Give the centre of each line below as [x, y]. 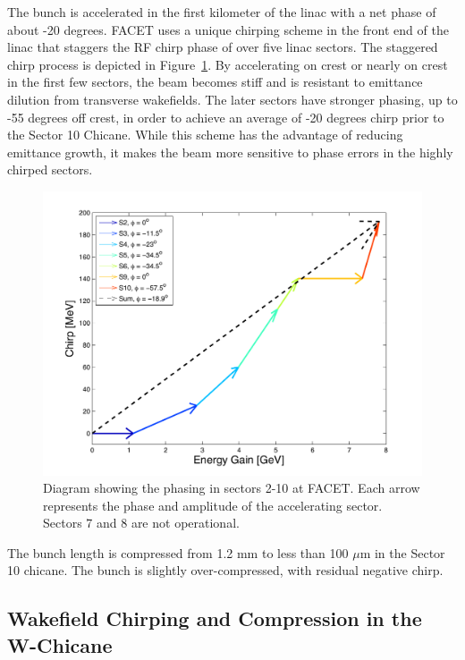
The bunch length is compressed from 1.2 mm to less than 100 [178, 552]
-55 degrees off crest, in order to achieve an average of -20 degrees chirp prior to [226, 117]
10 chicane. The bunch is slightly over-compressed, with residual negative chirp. [225, 570]
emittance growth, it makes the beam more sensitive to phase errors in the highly [230, 152]
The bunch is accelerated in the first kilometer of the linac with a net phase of [222, 12]
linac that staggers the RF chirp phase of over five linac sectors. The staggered [223, 47]
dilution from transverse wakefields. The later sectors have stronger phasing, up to [232, 99]
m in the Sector [402, 552]
